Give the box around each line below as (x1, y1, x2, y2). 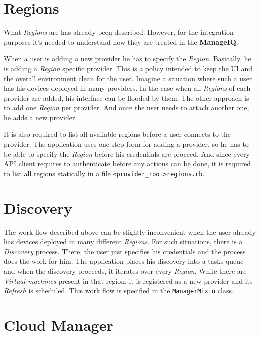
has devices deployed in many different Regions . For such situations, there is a (4, 236, 243, 247)
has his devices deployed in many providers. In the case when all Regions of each (4, 83, 251, 93)
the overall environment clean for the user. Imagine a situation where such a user (4, 73, 252, 83)
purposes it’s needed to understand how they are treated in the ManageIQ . (4, 36, 238, 47)
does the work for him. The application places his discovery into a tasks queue (4, 256, 244, 266)
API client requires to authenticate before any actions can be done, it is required (4, 158, 251, 169)
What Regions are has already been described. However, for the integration (4, 27, 234, 37)
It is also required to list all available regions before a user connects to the (4, 129, 231, 139)
